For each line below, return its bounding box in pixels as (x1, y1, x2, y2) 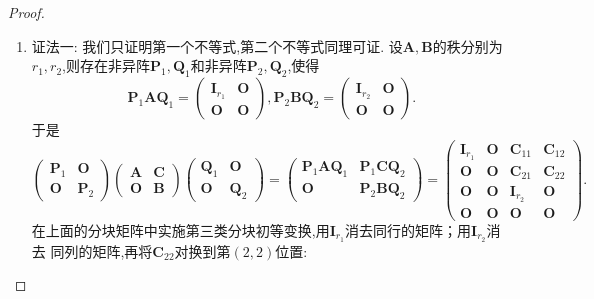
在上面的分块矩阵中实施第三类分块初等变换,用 (31, 219, 330, 240)
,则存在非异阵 (62, 55, 150, 76)
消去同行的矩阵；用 (345, 219, 472, 240)
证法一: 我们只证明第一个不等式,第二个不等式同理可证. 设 (31, 35, 403, 56)
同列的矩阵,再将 (50, 240, 153, 261)
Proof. (8, 2, 45, 22)
